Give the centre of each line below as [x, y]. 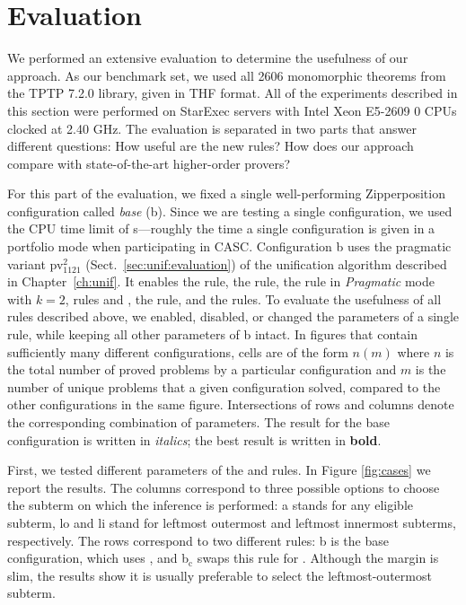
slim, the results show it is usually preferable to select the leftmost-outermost [220, 575]
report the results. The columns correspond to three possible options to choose [224, 487]
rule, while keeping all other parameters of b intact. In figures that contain [212, 334]
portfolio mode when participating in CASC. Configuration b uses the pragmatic [229, 246]
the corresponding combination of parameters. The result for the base [198, 422]
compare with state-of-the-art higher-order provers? [149, 163]
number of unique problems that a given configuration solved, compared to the [224, 386]
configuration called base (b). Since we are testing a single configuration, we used [230, 210]
